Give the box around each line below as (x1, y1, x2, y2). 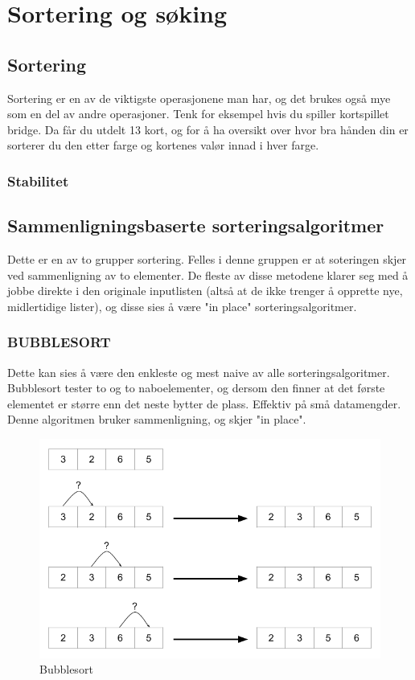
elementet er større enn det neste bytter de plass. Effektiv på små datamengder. (7, 395, 401, 412)
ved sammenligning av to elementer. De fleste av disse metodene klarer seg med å (7, 266, 409, 283)
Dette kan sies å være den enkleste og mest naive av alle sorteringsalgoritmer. (7, 363, 390, 380)
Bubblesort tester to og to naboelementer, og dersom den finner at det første (7, 379, 385, 396)
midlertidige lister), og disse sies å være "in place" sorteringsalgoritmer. (7, 297, 357, 314)
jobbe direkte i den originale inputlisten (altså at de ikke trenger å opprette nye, (7, 282, 403, 299)
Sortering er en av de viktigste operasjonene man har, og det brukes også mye (7, 89, 391, 106)
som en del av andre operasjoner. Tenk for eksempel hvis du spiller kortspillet (7, 105, 389, 122)
